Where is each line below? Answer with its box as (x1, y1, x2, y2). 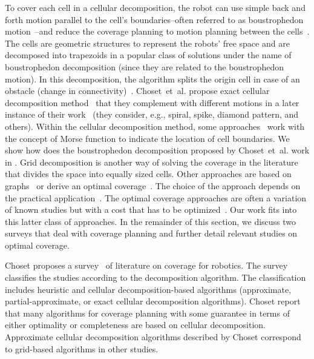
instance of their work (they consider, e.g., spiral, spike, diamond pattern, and (5, 108, 299, 121)
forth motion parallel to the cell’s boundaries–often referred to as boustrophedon (5, 13, 304, 25)
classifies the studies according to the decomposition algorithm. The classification (5, 271, 306, 284)
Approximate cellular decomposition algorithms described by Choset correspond (5, 330, 301, 343)
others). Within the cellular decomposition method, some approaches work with (5, 119, 305, 132)
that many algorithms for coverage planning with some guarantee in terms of (5, 306, 290, 319)
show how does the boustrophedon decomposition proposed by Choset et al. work (5, 144, 310, 156)
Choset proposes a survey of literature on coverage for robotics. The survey (5, 259, 288, 272)
